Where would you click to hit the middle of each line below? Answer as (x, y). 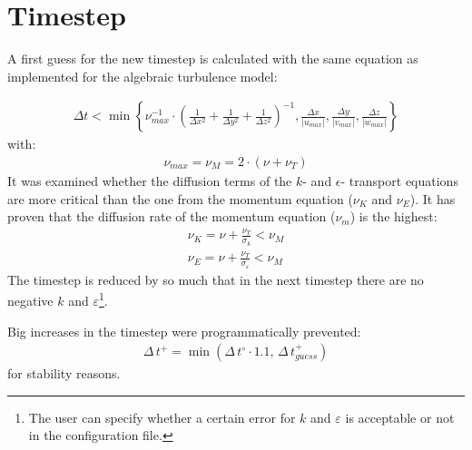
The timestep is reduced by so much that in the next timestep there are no (216, 279)
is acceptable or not (400, 417)
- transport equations (399, 180)
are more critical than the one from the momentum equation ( (180, 198)
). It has (433, 198)
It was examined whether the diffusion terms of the (150, 180)
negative (30, 300)
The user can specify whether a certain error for (162, 417)
